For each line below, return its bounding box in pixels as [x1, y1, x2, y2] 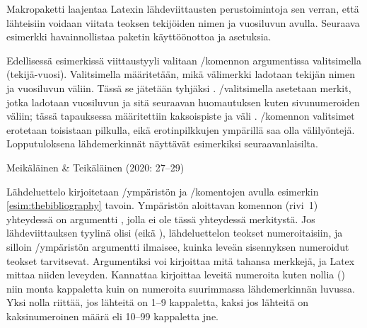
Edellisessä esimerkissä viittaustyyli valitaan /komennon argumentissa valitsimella [6, 52, 361, 67]
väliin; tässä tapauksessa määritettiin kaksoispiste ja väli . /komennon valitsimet [6, 108, 355, 123]
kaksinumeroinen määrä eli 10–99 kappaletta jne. [6, 308, 219, 323]
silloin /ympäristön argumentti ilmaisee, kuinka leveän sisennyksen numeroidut [6, 239, 349, 254]
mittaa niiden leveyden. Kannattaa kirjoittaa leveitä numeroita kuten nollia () [6, 267, 345, 282]
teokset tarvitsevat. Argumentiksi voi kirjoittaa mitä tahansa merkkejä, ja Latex [6, 253, 355, 268]
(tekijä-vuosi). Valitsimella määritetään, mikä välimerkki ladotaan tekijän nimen [6, 67, 355, 81]
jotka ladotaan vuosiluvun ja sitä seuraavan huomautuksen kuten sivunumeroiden [6, 94, 360, 109]
